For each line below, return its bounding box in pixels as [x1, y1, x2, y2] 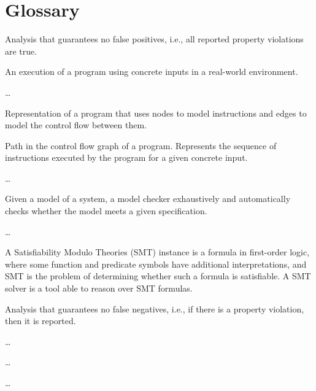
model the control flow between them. [5, 118, 147, 131]
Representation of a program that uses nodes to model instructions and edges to [5, 106, 307, 119]
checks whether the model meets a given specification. [5, 204, 207, 217]
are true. [5, 44, 37, 57]
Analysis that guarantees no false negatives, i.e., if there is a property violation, [5, 302, 304, 315]
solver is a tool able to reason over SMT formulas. [5, 282, 193, 295]
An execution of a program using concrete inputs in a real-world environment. [5, 65, 298, 78]
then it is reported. [5, 314, 76, 327]
